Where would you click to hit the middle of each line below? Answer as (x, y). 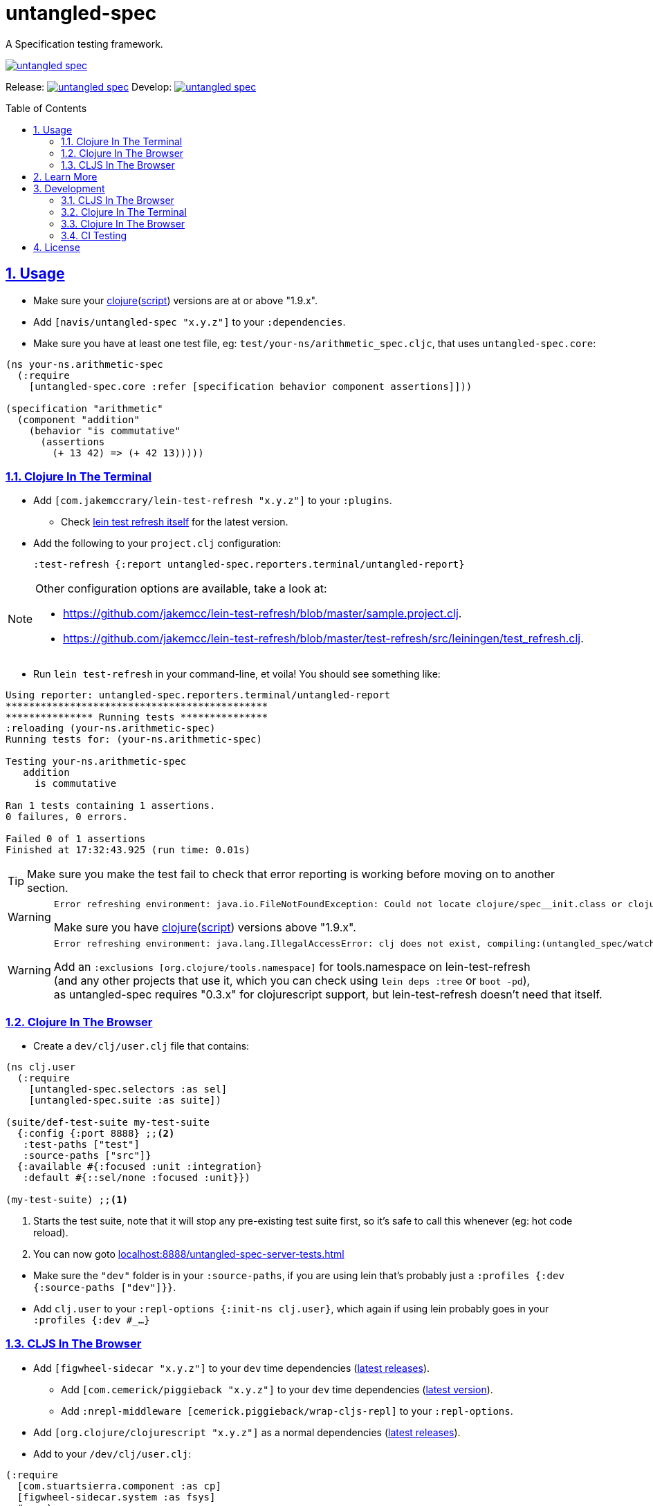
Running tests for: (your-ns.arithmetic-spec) (134, 740)
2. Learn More (65, 176)
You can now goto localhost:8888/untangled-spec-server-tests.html (189, 1254)
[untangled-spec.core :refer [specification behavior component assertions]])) (250, 386)
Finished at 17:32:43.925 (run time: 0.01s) (128, 850)
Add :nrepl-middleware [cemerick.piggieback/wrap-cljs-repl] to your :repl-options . (287, 1411)
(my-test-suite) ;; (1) (67, 1200)
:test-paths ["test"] (81, 1145)
